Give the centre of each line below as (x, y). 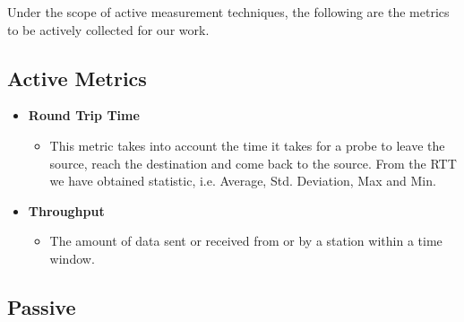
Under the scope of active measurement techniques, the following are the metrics (228, 12)
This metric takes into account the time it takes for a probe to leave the (247, 145)
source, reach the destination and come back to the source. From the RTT (253, 163)
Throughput (66, 210)
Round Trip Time (84, 115)
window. (72, 258)
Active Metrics (77, 78)
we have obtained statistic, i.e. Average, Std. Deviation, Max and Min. (243, 181)
